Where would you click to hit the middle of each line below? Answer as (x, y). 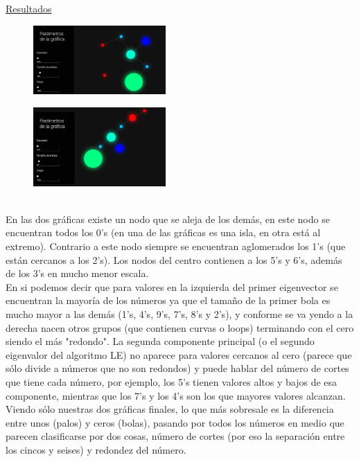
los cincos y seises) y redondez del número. (96, 449)
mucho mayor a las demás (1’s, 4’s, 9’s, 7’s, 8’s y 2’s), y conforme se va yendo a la (179, 314)
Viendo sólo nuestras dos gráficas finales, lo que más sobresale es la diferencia (170, 409)
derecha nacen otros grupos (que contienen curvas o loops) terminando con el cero (180, 327)
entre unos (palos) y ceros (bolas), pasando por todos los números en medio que (175, 422)
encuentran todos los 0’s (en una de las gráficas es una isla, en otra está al (163, 232)
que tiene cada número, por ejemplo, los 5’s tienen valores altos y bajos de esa (172, 382)
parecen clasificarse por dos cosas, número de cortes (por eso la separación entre (175, 436)
